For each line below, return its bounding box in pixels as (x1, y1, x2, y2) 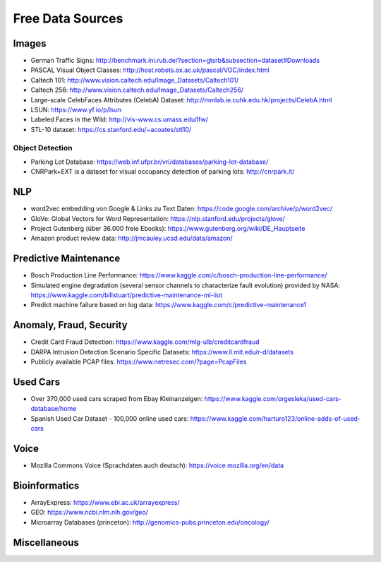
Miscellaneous (13, 537, 79, 549)
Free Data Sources (13, 11, 123, 26)
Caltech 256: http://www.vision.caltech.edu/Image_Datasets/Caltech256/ (30, 85, 243, 95)
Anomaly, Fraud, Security (13, 319, 128, 331)
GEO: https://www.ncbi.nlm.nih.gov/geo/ (30, 508, 148, 517)
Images (13, 37, 47, 49)
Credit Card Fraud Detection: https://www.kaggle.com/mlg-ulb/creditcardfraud (30, 337, 260, 346)
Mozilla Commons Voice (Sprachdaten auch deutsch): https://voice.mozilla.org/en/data (30, 461, 284, 470)
